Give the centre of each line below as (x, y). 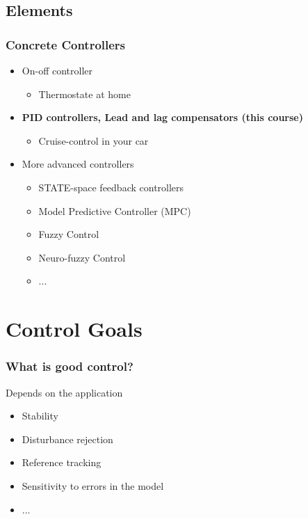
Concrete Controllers (66, 44)
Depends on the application (64, 392)
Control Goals (74, 329)
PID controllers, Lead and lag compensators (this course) (162, 117)
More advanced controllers (78, 164)
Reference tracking (62, 462)
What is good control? (70, 366)
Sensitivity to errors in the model (93, 485)
